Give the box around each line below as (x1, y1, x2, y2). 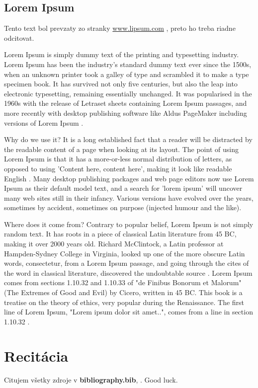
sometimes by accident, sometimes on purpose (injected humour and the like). (4, 202, 242, 213)
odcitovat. (4, 32, 34, 43)
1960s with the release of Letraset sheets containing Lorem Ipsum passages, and (4, 98, 247, 108)
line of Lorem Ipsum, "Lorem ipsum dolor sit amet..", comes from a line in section (4, 307, 253, 317)
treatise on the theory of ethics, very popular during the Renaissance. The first (4, 297, 245, 307)
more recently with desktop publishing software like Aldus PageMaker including (4, 107, 247, 118)
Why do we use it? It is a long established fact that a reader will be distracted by (4, 134, 253, 145)
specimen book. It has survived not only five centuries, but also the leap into (4, 78, 238, 89)
